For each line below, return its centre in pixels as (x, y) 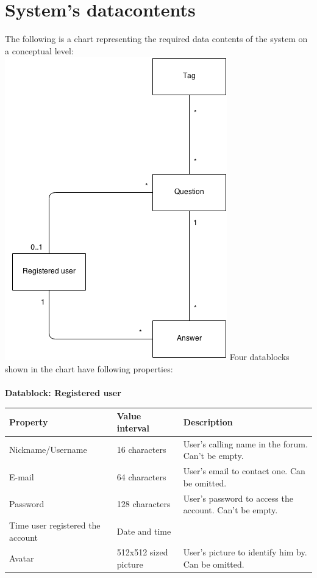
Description (208, 421)
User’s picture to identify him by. (245, 552)
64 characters (141, 476)
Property (29, 421)
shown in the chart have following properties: (89, 368)
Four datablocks (259, 357)
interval (133, 428)
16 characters (141, 450)
